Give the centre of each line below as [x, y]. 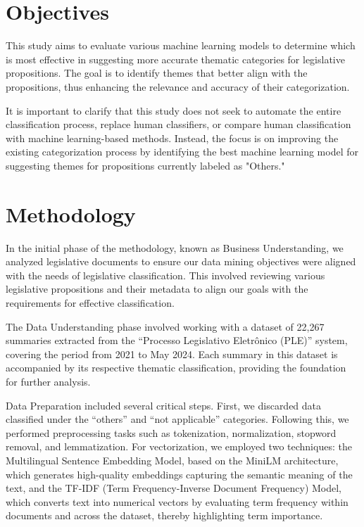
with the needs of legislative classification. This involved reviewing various [165, 275]
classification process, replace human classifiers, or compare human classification [178, 124]
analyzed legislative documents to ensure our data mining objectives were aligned [181, 261]
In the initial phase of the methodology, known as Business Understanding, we [175, 247]
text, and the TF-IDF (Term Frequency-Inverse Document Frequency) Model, [174, 488]
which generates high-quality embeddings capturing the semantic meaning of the [179, 474]
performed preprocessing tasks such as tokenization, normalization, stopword [171, 432]
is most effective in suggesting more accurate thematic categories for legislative [175, 59]
